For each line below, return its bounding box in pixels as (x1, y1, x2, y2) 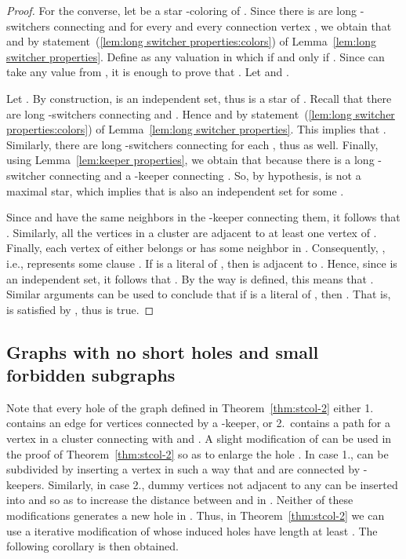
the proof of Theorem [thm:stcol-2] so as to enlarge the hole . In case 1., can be (6, 445, 389, 462)
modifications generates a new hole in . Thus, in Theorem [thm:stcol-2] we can (6, 507, 385, 524)
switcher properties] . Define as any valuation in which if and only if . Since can (6, 48, 385, 64)
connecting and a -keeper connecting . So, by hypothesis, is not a (49, 166, 361, 183)
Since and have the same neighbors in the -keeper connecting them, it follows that (6, 209, 401, 225)
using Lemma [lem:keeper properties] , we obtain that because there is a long (6, 152, 375, 168)
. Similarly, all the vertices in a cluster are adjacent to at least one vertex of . (6, 224, 377, 240)
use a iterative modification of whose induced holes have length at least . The (6, 522, 378, 539)
